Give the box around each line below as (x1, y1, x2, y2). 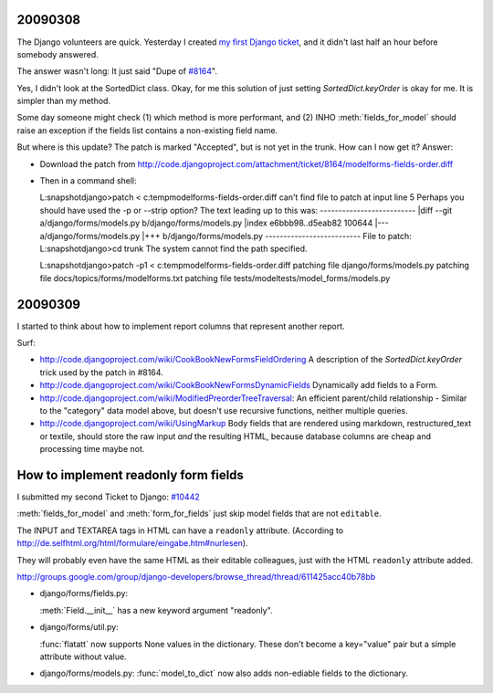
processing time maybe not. (39, 444, 145, 455)
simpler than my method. (16, 96, 111, 107)
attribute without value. (39, 651, 127, 662)
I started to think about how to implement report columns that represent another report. (16, 320, 345, 331)
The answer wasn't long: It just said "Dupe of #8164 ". (16, 66, 218, 77)
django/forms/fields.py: (39, 588, 128, 599)
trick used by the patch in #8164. (39, 366, 163, 378)
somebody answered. (16, 48, 100, 59)
